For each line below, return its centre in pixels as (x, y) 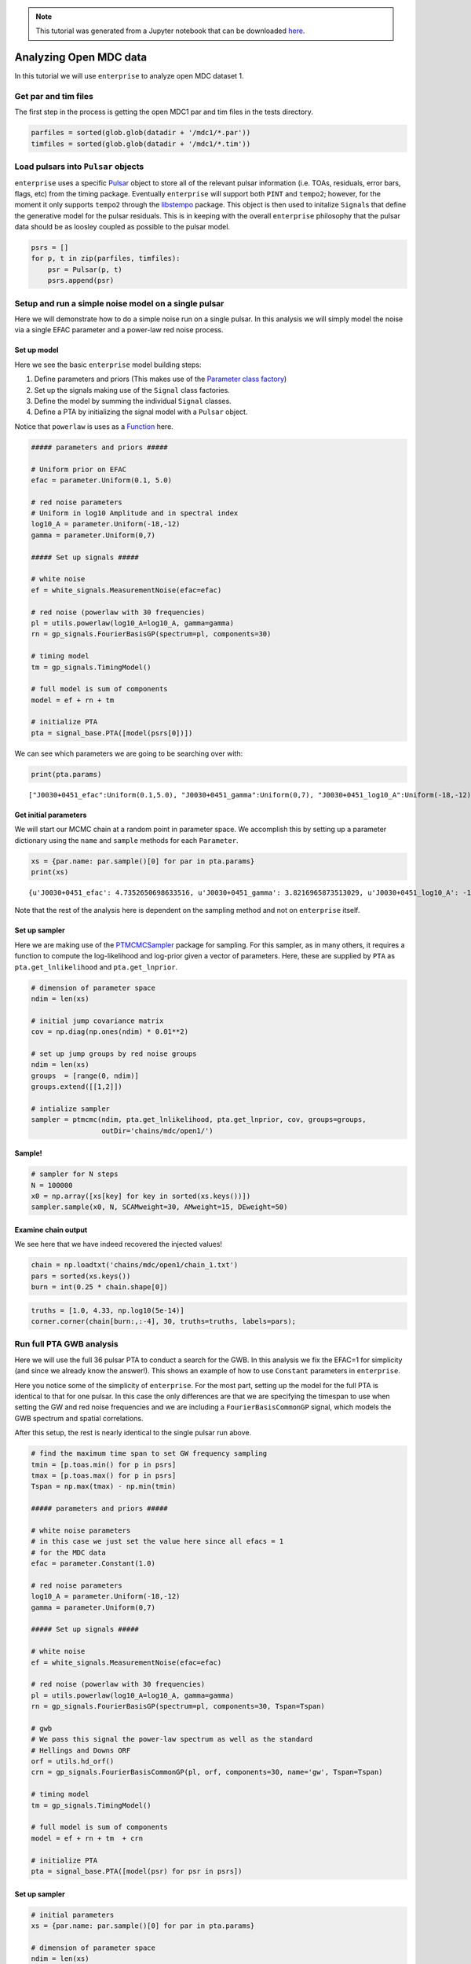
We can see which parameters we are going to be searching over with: (129, 753)
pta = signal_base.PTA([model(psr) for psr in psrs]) (137, 1871)
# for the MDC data (68, 1552)
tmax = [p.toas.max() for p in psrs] (104, 1475)
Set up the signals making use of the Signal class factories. (132, 390)
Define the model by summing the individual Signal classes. (133, 401)
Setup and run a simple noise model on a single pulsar (119, 303)
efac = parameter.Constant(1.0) (93, 1564)
